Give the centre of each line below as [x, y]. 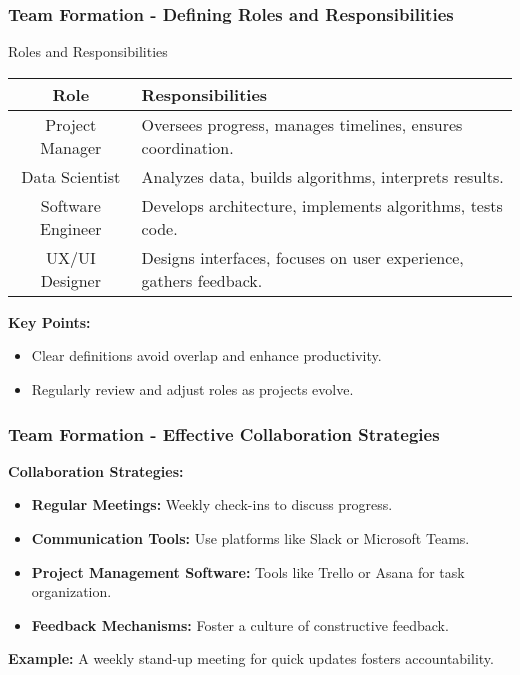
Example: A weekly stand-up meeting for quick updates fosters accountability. [251, 658]
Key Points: [49, 321]
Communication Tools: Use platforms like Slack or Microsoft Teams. [250, 538]
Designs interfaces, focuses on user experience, [302, 257]
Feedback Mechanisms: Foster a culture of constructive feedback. [240, 624]
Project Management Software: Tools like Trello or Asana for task [248, 571]
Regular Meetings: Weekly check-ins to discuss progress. [212, 504]
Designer [70, 280]
